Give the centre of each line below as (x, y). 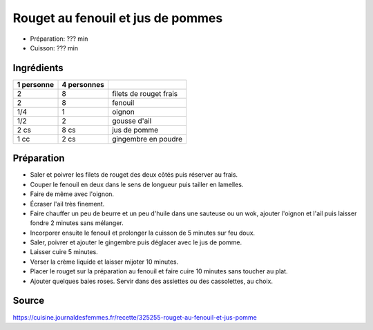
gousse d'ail (132, 121)
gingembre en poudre (147, 139)
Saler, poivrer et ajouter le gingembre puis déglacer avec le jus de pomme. (136, 242)
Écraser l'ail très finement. (67, 204)
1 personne (36, 84)
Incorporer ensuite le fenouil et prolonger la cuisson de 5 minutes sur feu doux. (143, 233)
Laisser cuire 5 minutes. (64, 252)
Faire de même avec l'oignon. (72, 194)
